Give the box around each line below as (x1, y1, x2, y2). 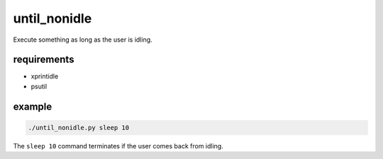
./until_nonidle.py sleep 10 (28, 124, 130, 131)
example (13, 100, 52, 112)
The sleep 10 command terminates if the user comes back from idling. (13, 141, 223, 150)
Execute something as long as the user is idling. (13, 35, 152, 44)
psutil (30, 82, 48, 90)
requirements (13, 54, 74, 66)
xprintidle (30, 72, 59, 81)
